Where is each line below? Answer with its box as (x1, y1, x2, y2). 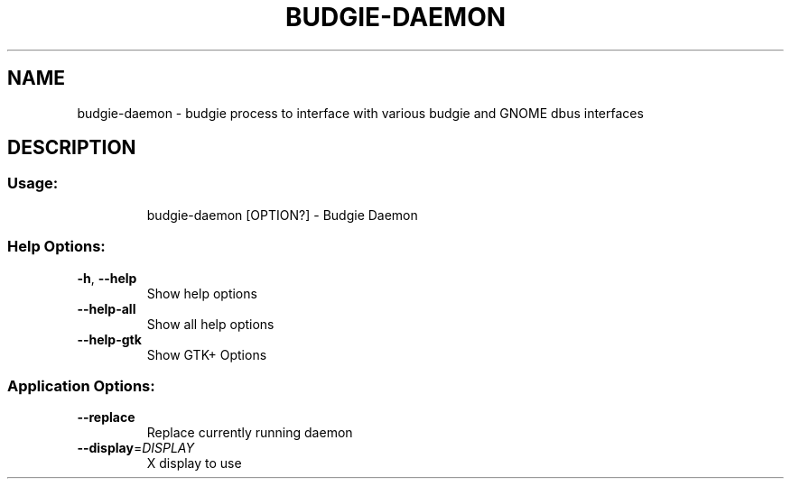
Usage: (7, 174, 59, 193)
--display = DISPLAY (77, 440, 194, 456)
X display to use (146, 455, 242, 472)
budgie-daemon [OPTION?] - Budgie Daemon (146, 206, 418, 223)
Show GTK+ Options (146, 346, 267, 362)
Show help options (146, 285, 257, 301)
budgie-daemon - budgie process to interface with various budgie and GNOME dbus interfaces (77, 105, 644, 121)
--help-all (77, 300, 136, 316)
